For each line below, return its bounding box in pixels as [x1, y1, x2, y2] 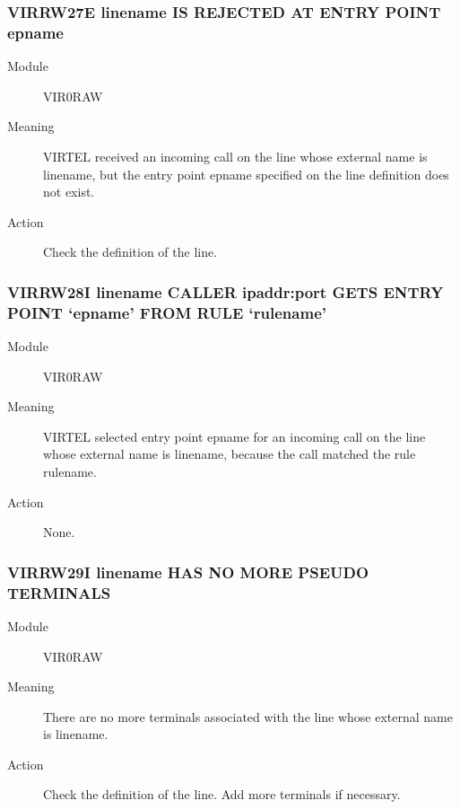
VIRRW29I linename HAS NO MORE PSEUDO [7, 560, 369, 583]
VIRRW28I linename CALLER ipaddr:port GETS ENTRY [7, 280, 444, 303]
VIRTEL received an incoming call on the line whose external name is [43, 146, 428, 165]
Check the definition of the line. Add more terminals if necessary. [43, 785, 401, 804]
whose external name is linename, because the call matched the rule [43, 444, 416, 463]
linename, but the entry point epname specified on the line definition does [43, 164, 449, 183]
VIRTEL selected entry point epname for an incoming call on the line [43, 426, 426, 445]
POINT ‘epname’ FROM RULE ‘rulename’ [7, 301, 326, 323]
